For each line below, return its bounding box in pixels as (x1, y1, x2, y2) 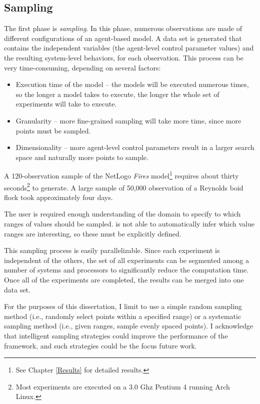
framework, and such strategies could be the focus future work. (4, 340, 197, 350)
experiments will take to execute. (15, 98, 117, 109)
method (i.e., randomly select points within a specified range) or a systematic (4, 310, 241, 321)
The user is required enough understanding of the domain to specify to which (4, 208, 241, 219)
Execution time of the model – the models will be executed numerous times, (15, 79, 249, 89)
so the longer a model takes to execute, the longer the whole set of (15, 88, 219, 99)
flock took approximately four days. (4, 191, 113, 202)
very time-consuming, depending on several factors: (4, 62, 161, 72)
